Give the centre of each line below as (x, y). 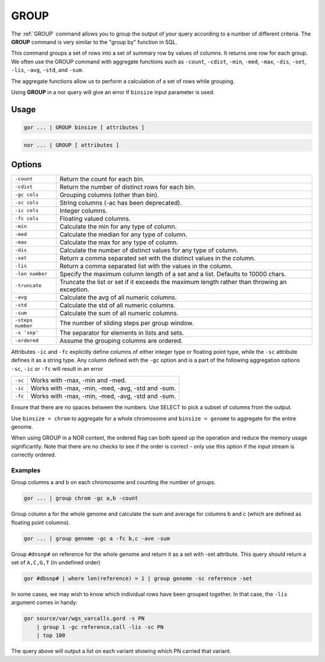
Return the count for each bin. (102, 179)
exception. (74, 289)
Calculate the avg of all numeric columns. (118, 297)
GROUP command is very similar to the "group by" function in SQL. (94, 42)
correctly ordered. (34, 455)
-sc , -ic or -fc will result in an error (57, 368)
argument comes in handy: (44, 602)
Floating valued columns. (95, 218)
